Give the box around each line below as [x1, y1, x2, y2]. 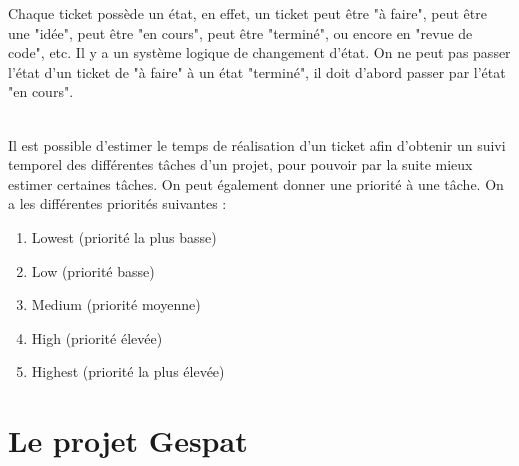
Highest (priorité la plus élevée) [31, 361, 225, 382]
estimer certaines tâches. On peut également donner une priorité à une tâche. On [8, 173, 504, 194]
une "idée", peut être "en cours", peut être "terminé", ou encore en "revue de [8, 22, 473, 43]
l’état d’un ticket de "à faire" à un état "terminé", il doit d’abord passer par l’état [8, 61, 506, 82]
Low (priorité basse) [31, 260, 155, 281]
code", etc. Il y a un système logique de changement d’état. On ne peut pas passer [8, 42, 511, 63]
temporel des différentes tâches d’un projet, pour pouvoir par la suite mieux [8, 154, 473, 175]
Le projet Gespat [8, 420, 248, 461]
